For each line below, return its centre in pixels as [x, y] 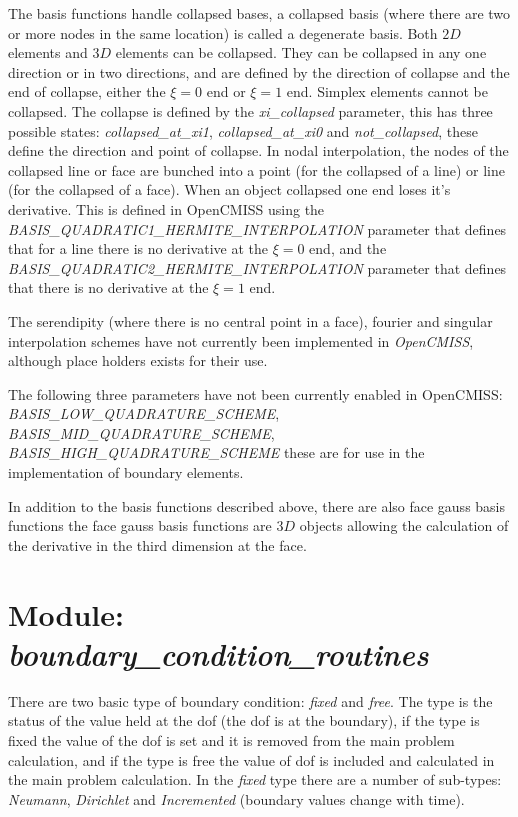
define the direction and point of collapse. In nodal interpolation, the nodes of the [258, 150]
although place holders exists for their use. [138, 360]
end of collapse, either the [87, 91]
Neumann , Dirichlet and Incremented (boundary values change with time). [236, 798]
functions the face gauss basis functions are [140, 525]
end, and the [348, 248]
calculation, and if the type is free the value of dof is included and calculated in [251, 759]
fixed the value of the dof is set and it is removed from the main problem [231, 739]
